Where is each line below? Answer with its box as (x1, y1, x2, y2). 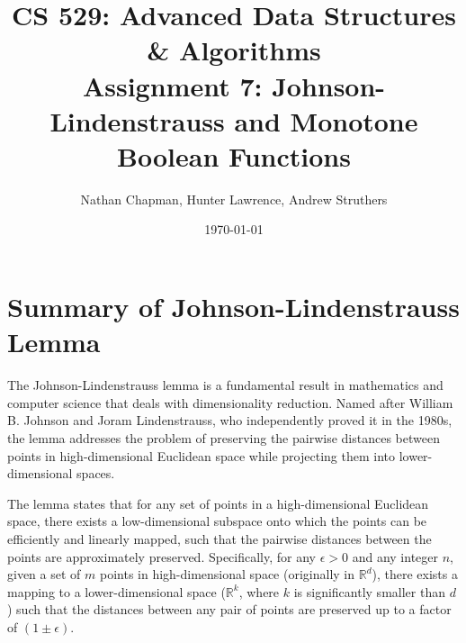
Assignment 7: (82, 67, 263, 104)
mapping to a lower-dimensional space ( (7, 582, 226, 601)
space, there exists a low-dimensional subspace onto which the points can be (7, 512, 427, 530)
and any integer (352, 547, 439, 566)
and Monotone (234, 102, 418, 139)
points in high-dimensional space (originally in (99, 565, 355, 584)
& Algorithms (147, 32, 321, 68)
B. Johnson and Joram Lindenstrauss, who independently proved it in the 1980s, (7, 411, 453, 430)
